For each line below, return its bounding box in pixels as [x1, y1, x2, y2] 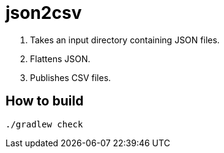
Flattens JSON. [30, 53, 91, 64]
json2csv [6, 2, 82, 23]
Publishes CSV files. [30, 72, 111, 83]
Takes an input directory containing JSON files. [30, 34, 220, 45]
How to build [6, 93, 84, 109]
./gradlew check [6, 119, 83, 129]
